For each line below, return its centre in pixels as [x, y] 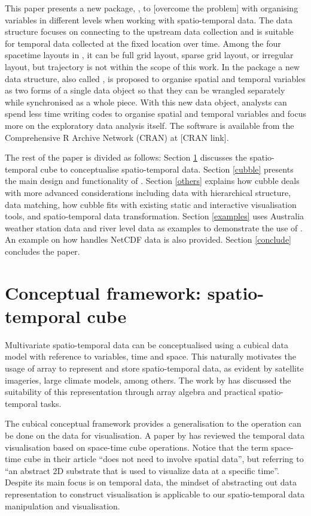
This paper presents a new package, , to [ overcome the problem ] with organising [152, 8]
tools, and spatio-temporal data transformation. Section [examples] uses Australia [155, 216]
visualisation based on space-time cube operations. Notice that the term [137, 447]
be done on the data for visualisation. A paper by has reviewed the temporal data [155, 435]
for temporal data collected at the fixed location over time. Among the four [143, 43]
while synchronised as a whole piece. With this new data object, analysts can [146, 102]
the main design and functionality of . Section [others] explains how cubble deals [152, 181]
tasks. [51, 403]
